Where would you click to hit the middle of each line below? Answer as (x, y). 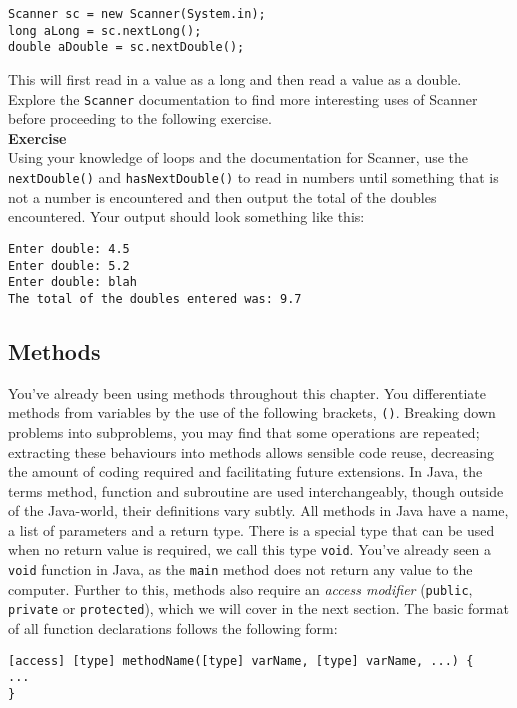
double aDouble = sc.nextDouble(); (126, 47)
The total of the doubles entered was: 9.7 (155, 298)
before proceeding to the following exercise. (140, 118)
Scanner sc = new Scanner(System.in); (137, 14)
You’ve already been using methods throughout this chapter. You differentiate (247, 392)
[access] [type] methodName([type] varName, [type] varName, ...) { (241, 660)
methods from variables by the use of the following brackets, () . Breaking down (252, 412)
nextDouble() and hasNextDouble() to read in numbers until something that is (253, 177)
